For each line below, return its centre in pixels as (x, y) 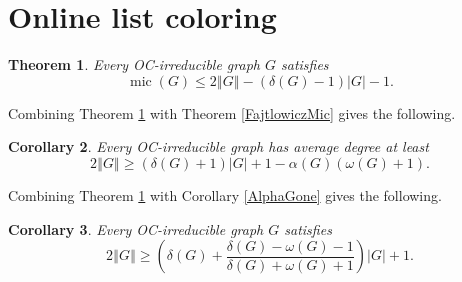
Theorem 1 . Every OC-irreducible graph (134, 64)
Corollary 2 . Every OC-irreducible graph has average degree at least (218, 146)
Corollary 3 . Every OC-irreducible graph (136, 228)
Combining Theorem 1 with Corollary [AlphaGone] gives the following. (225, 194)
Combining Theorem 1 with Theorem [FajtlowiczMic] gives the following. (232, 112)
